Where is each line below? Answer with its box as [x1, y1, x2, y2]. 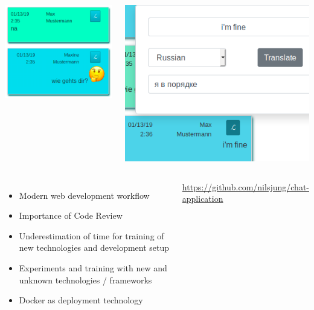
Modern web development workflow [19, 189, 150, 201]
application [182, 192, 223, 205]
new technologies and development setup [19, 241, 170, 254]
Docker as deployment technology [19, 294, 143, 306]
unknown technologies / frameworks [19, 273, 152, 286]
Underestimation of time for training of [19, 229, 164, 242]
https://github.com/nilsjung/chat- [182, 180, 309, 193]
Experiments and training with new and [19, 261, 167, 274]
